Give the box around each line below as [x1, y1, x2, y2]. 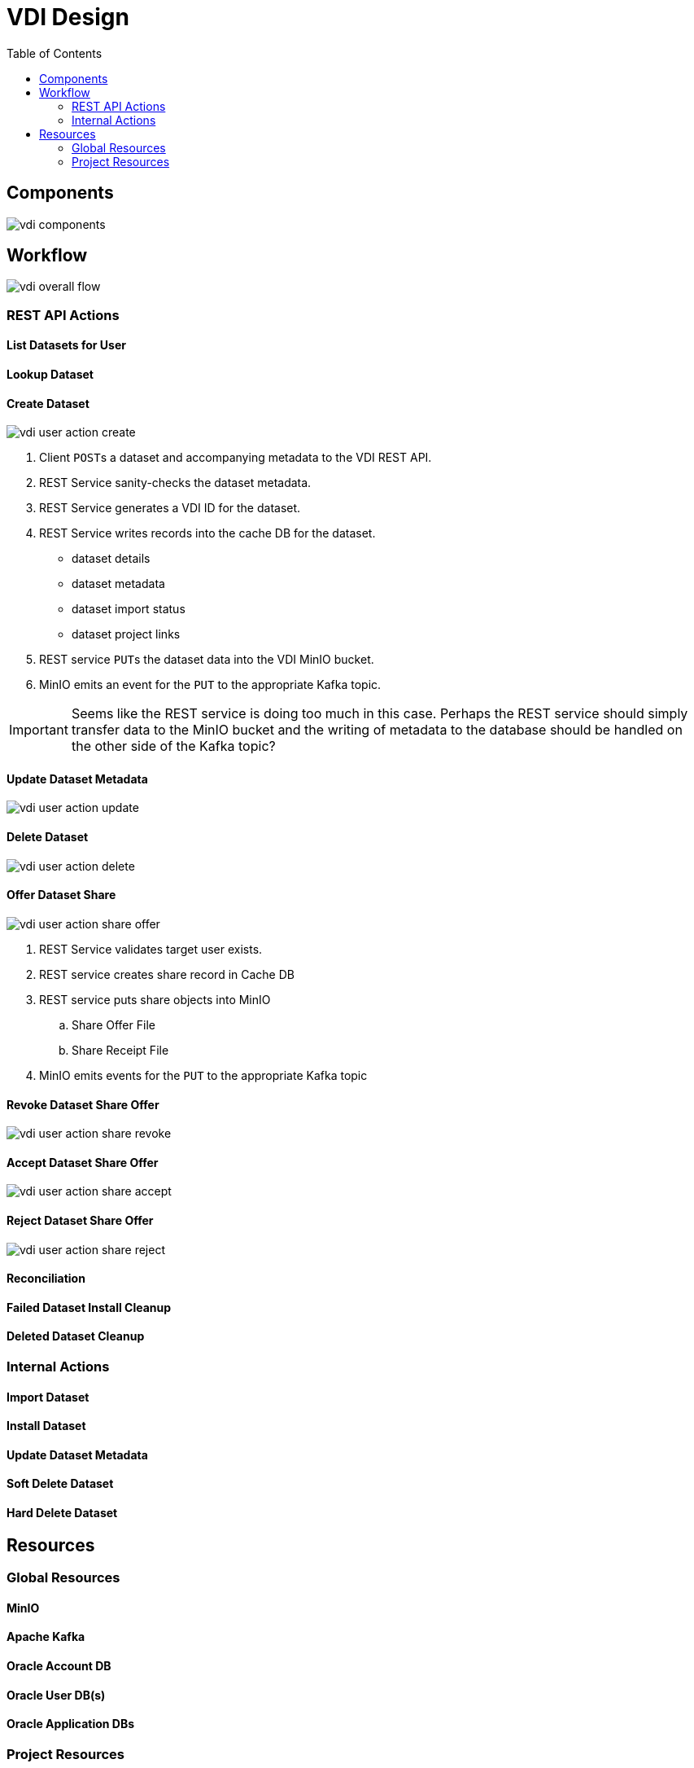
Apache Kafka [7, 1630, 85, 1644]
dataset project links [72, 627, 181, 642]
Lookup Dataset [7, 367, 94, 382]
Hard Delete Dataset [7, 1506, 118, 1520]
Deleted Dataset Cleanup [7, 1329, 145, 1344]
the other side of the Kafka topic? [71, 738, 276, 755]
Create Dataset [7, 396, 89, 410]
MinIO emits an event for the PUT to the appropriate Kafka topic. [39, 678, 382, 692]
